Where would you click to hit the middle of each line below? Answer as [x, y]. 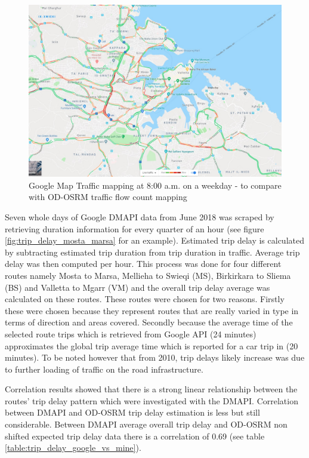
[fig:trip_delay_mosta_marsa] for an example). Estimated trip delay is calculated [154, 240]
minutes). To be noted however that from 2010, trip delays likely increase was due [155, 357]
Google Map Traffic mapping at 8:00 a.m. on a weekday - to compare [155, 185]
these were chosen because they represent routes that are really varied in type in [152, 310]
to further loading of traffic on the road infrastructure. [104, 369]
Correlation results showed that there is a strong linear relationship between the [151, 389]
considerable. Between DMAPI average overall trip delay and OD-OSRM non [146, 424]
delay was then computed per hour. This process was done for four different [143, 264]
